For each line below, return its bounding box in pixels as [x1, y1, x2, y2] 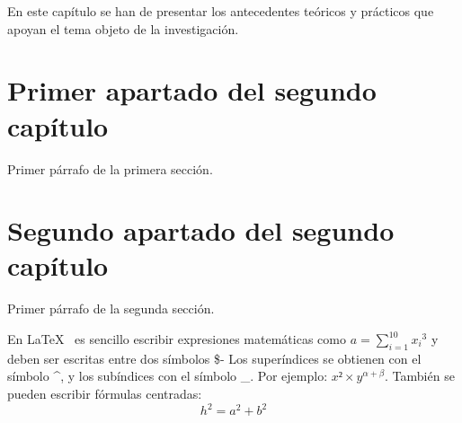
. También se [385, 366, 455, 385]
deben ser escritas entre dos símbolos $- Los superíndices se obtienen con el [7, 348, 422, 367]
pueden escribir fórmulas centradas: [7, 383, 202, 402]
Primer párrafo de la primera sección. [7, 159, 213, 178]
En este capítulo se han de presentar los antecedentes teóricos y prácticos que [7, 2, 434, 20]
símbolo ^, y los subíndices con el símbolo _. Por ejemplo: [7, 366, 328, 385]
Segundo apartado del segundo [7, 212, 395, 249]
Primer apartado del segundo [7, 72, 377, 109]
